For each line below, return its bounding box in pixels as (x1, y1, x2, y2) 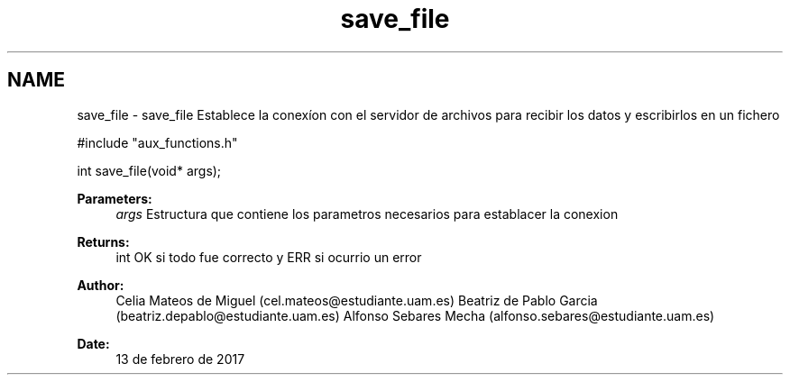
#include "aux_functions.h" (77, 134, 238, 150)
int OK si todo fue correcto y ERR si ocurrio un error (115, 249, 422, 265)
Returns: (77, 233, 130, 250)
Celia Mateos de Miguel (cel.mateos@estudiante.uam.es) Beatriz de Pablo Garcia (115, 292, 598, 308)
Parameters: (77, 190, 152, 206)
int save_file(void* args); (77, 162, 222, 178)
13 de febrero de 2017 (115, 350, 245, 367)
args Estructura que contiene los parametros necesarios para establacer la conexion (115, 205, 619, 222)
